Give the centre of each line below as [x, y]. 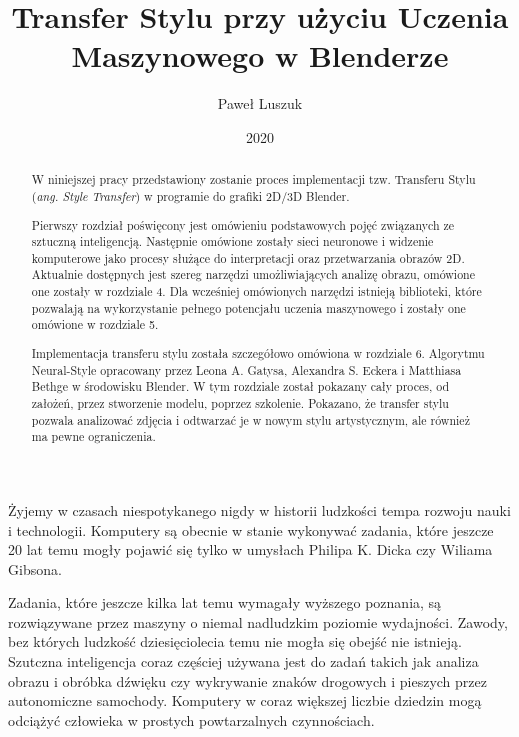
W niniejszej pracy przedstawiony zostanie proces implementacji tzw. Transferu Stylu [253, 179]
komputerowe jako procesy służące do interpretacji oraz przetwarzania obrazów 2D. [248, 257]
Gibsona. [35, 568]
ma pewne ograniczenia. [93, 436]
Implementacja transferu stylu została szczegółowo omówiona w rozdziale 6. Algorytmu [258, 352]
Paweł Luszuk [260, 103]
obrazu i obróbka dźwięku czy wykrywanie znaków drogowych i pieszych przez [247, 680]
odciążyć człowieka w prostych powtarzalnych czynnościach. [191, 719]
